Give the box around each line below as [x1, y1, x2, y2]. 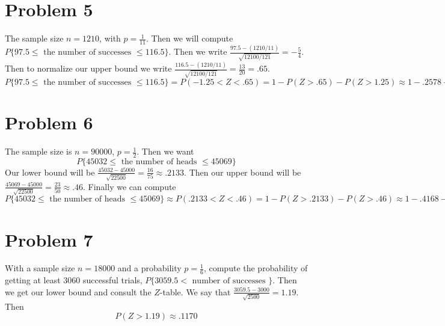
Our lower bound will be [5, 165, 95, 178]
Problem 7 [5, 227, 93, 251]
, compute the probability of [203, 262, 308, 274]
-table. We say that [159, 285, 231, 298]
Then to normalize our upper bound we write [5, 62, 172, 75]
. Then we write [168, 45, 227, 58]
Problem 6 [5, 110, 93, 135]
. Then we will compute [146, 32, 233, 45]
